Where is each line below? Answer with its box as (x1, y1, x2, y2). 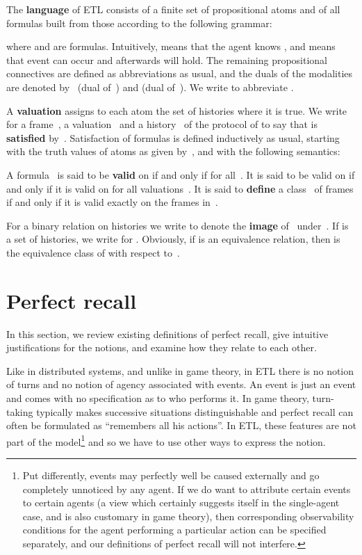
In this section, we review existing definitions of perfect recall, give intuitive (6, 326, 329, 341)
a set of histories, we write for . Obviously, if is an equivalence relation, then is (6, 232, 340, 246)
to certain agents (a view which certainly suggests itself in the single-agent (22, 495, 340, 510)
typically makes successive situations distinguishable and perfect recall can (36, 404, 354, 419)
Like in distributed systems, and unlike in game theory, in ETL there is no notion (6, 363, 354, 378)
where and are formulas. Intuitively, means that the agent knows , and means (6, 39, 336, 54)
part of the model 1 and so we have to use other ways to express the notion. (6, 432, 326, 449)
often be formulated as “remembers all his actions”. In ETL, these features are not (6, 418, 356, 433)
